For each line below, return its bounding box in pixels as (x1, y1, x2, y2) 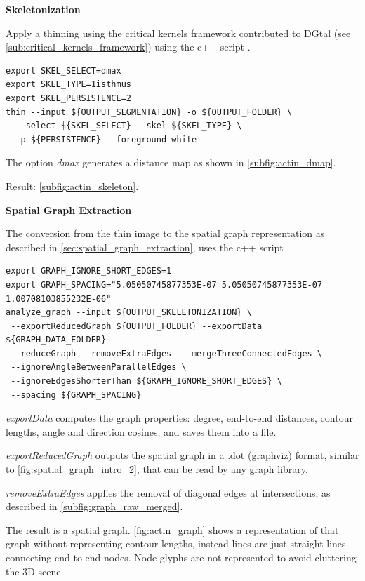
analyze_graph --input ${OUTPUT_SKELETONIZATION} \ (6, 307, 252, 318)
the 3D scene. (6, 563, 64, 578)
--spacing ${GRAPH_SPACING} (11, 389, 142, 400)
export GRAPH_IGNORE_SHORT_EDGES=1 (6, 266, 172, 276)
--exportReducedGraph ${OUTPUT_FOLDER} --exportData (11, 321, 263, 331)
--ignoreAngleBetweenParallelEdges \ (11, 362, 187, 373)
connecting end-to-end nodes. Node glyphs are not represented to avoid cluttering (6, 550, 357, 564)
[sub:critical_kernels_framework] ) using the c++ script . (6, 39, 251, 54)
